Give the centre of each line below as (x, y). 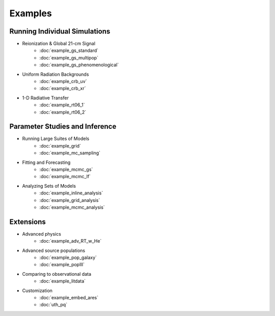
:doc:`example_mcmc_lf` (65, 177)
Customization (37, 291)
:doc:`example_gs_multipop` (69, 58)
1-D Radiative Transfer (45, 98)
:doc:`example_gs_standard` (69, 50)
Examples (31, 13)
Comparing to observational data (57, 274)
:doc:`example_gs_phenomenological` (79, 65)
